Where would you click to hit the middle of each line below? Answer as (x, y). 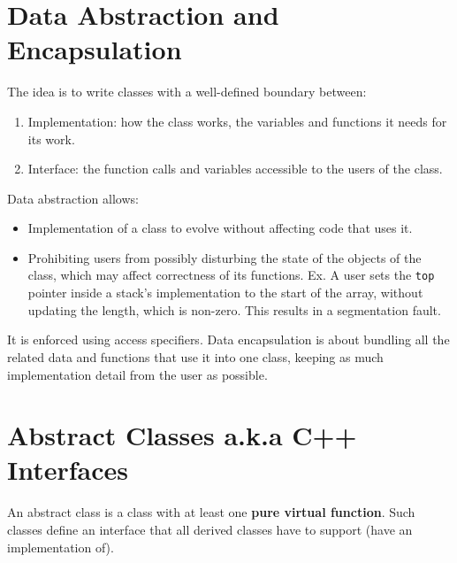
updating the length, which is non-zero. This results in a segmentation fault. (234, 309)
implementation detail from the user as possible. (137, 374)
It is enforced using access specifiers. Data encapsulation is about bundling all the (228, 339)
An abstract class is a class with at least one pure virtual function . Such (211, 512)
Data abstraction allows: (73, 198)
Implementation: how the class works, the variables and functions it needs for (237, 121)
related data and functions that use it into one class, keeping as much (195, 356)
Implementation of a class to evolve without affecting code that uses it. (220, 228)
